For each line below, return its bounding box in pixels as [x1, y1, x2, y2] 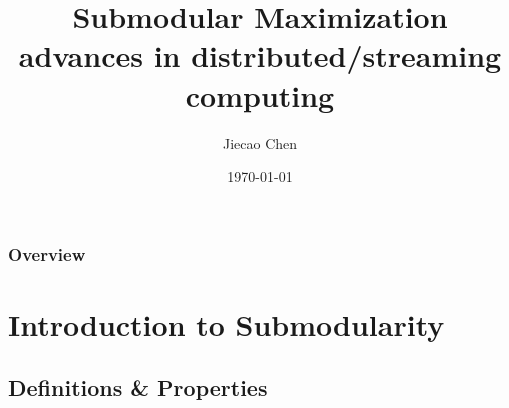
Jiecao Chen [222, 132, 298, 153]
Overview [8, 241, 86, 266]
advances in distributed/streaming [18, 35, 502, 76]
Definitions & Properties [8, 372, 268, 403]
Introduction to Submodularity [8, 303, 445, 344]
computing [185, 74, 335, 115]
